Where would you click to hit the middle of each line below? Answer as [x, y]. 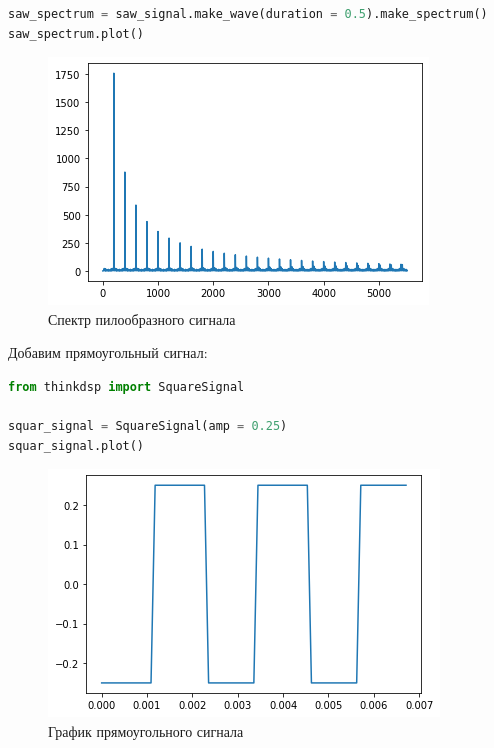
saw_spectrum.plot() [76, 33]
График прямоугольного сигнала [146, 730]
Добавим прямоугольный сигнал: [108, 352]
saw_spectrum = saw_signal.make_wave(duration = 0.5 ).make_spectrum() [248, 14]
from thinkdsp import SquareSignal [126, 386]
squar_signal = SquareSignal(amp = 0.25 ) [148, 426]
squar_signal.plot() [76, 445]
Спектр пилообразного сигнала [142, 318]
